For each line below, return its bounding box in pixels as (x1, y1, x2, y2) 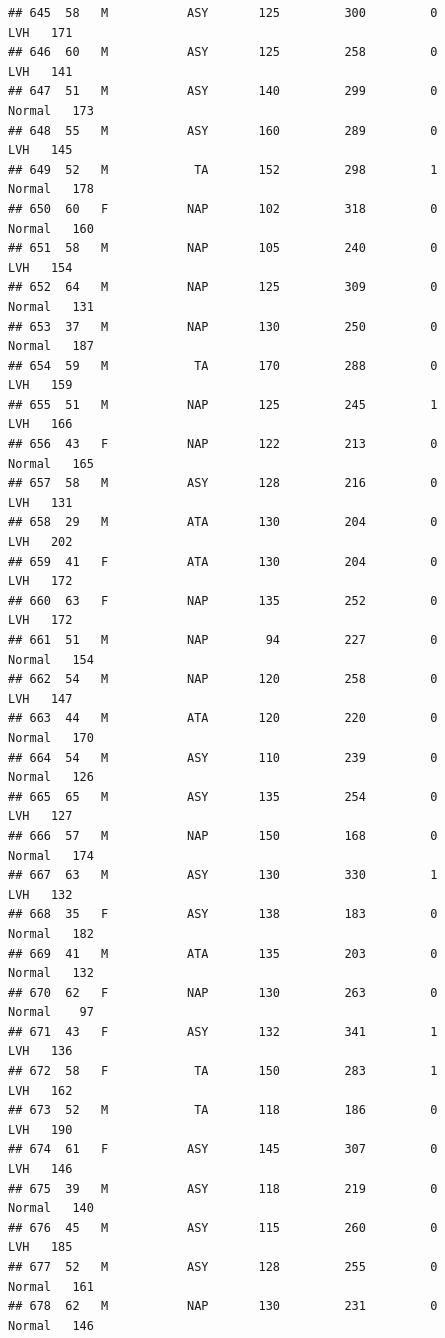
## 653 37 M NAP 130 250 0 (8, 319, 438, 334)
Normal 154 (8, 652, 94, 667)
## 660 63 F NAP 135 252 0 (8, 593, 438, 608)
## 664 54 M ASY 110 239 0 (8, 750, 438, 765)
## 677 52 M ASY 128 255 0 (8, 1260, 438, 1274)
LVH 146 (8, 1162, 73, 1177)
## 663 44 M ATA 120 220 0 (8, 711, 438, 726)
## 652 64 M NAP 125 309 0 (8, 280, 438, 295)
